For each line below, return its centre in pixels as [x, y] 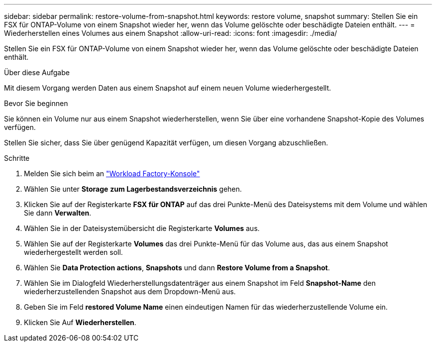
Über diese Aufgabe [37, 72]
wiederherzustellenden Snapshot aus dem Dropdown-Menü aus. [130, 291]
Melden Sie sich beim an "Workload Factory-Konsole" [112, 173]
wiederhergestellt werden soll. [73, 252]
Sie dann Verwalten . [58, 213]
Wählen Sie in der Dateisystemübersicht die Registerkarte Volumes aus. [142, 228]
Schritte [17, 158]
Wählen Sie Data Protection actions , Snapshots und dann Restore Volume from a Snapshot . [177, 268]
